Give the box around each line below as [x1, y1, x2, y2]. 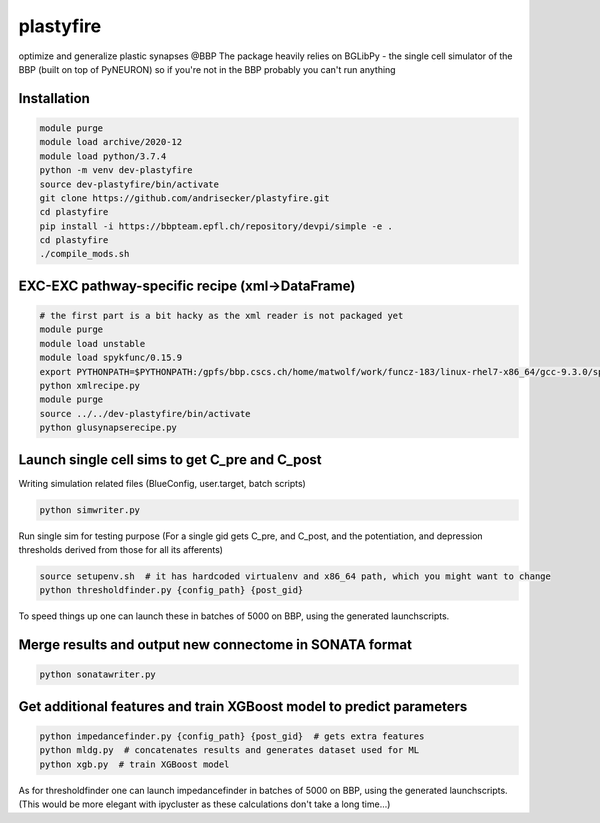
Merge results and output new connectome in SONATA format [18, 636, 412, 654]
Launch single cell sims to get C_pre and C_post [18, 451, 322, 468]
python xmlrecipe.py [39, 380, 140, 391]
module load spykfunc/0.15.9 [39, 352, 183, 364]
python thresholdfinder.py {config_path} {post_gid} [39, 585, 304, 596]
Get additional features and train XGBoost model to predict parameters [18, 698, 468, 715]
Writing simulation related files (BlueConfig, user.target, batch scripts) [18, 477, 307, 489]
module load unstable [39, 338, 146, 349]
